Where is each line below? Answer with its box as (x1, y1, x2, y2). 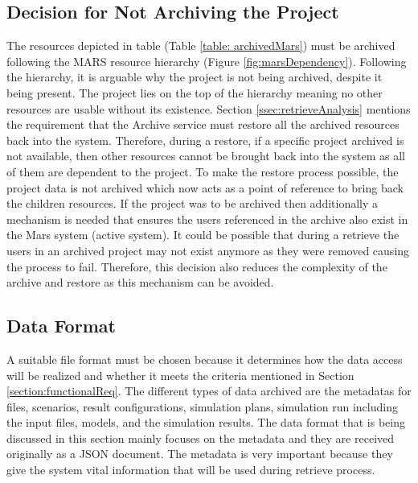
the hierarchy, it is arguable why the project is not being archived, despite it (6, 68, 383, 85)
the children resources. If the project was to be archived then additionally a (6, 195, 379, 212)
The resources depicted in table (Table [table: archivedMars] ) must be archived (6, 37, 395, 54)
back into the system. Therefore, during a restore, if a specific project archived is (6, 131, 404, 148)
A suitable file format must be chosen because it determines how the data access (6, 350, 403, 367)
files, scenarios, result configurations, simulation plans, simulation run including (6, 398, 398, 415)
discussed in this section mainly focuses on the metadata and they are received (6, 429, 395, 446)
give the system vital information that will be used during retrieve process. (6, 461, 375, 478)
